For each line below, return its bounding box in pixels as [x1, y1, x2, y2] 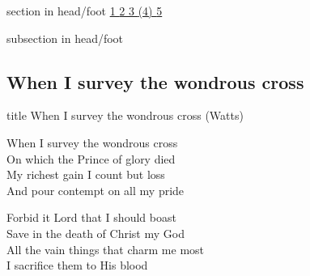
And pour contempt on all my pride [6, 181, 185, 198]
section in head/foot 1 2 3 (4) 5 [6, 2, 163, 19]
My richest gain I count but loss [6, 166, 165, 183]
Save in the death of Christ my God [6, 224, 185, 241]
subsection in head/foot [6, 29, 124, 46]
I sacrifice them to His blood [6, 257, 148, 274]
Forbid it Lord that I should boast [6, 209, 176, 226]
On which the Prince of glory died [6, 150, 176, 167]
